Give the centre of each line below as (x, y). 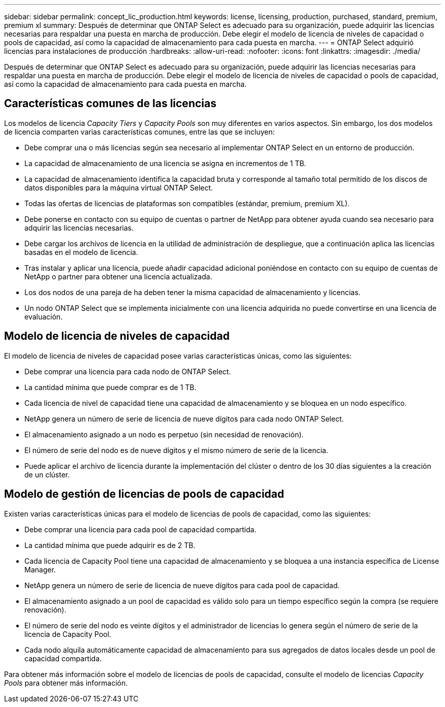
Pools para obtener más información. (66, 683)
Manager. (40, 569)
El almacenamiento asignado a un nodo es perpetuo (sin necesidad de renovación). (164, 434)
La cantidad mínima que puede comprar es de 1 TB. (110, 387)
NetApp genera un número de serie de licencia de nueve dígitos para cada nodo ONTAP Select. (184, 419)
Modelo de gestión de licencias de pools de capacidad (144, 494)
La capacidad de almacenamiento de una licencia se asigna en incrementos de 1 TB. (165, 163)
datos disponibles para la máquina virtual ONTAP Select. (119, 187)
